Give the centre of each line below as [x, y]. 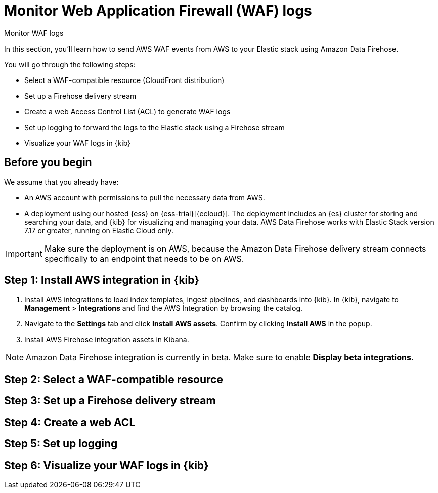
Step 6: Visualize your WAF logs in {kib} [106, 465]
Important [24, 253]
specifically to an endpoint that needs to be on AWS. [144, 258]
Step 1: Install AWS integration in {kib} [102, 280]
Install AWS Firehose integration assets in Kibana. [107, 340]
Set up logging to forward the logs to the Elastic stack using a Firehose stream [155, 127]
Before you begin [48, 162]
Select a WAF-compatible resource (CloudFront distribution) [124, 80]
